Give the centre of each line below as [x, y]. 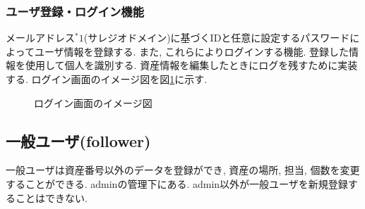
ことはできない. [51, 197]
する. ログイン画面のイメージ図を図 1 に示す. [107, 79]
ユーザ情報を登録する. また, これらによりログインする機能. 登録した [191, 51]
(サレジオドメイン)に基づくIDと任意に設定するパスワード [217, 38]
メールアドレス [40, 38]
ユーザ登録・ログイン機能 [75, 11]
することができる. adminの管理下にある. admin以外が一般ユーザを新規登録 [177, 183]
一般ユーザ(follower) [78, 140]
